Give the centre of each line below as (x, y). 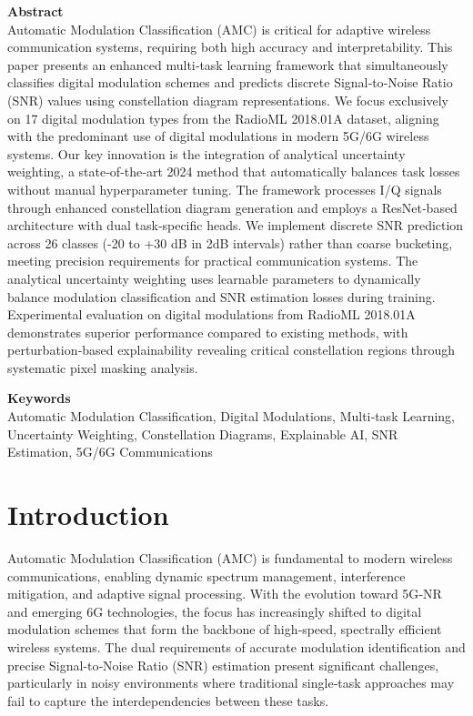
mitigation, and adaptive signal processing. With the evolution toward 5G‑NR (225, 594)
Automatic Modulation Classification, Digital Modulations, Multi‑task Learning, (231, 416)
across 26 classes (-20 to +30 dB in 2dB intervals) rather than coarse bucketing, (230, 242)
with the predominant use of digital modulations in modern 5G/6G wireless (218, 136)
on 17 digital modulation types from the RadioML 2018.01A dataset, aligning (223, 118)
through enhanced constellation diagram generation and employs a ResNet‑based (232, 207)
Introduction (88, 514)
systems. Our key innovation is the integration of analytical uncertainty (206, 153)
